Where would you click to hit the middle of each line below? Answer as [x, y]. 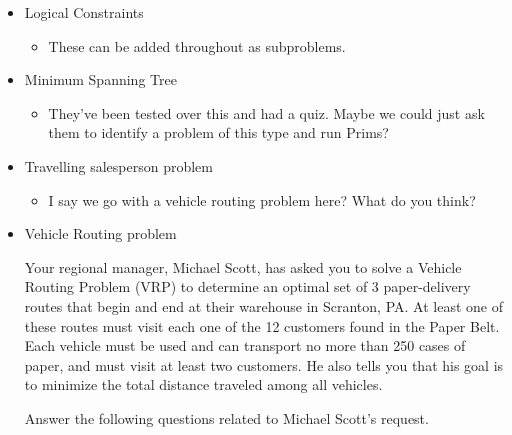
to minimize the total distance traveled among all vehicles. [203, 384]
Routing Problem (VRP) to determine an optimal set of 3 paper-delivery [247, 286]
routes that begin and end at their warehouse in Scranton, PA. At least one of [263, 305]
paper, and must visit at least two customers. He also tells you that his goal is [264, 364]
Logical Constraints [84, 12]
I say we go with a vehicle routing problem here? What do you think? [262, 199]
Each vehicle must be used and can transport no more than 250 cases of [245, 345]
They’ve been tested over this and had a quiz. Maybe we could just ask [266, 112]
